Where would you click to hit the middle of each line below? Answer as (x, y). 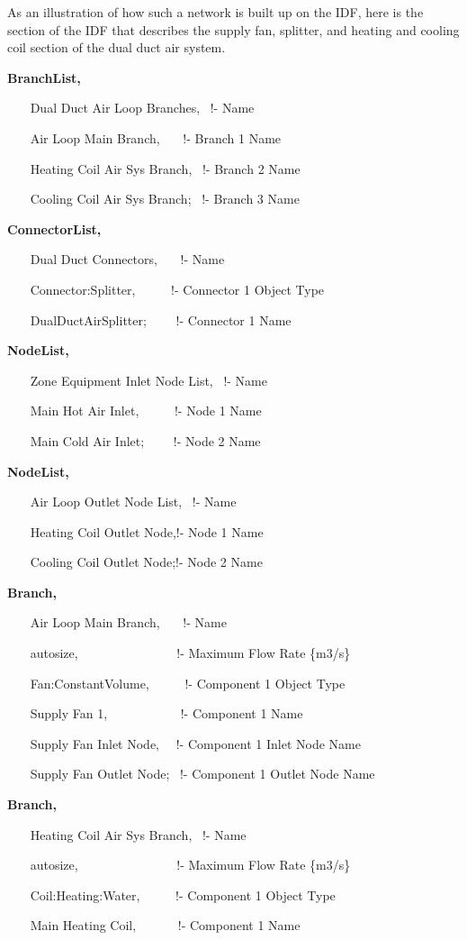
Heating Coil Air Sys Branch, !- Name (138, 834)
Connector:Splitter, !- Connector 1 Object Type (177, 289)
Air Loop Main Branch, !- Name (128, 622)
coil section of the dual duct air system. (117, 47)
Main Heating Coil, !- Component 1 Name (165, 925)
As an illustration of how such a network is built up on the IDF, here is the (216, 12)
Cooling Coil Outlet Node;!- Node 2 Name (146, 562)
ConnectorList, (54, 228)
